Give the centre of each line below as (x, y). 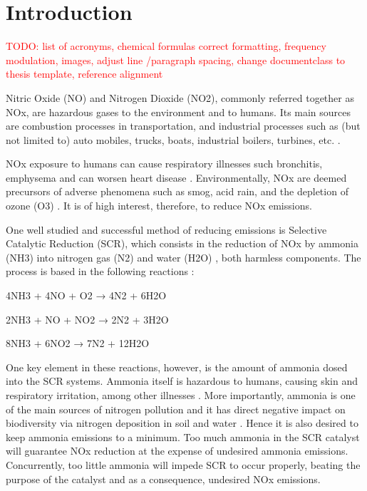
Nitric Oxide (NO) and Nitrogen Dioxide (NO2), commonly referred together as (180, 97)
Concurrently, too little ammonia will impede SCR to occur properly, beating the (183, 464)
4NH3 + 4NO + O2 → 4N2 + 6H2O (86, 295)
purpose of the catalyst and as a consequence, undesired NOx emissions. (163, 479)
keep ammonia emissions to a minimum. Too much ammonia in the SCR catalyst (183, 436)
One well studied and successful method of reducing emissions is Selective (166, 229)
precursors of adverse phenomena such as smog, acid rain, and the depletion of (177, 191)
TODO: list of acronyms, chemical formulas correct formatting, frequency (166, 46)
